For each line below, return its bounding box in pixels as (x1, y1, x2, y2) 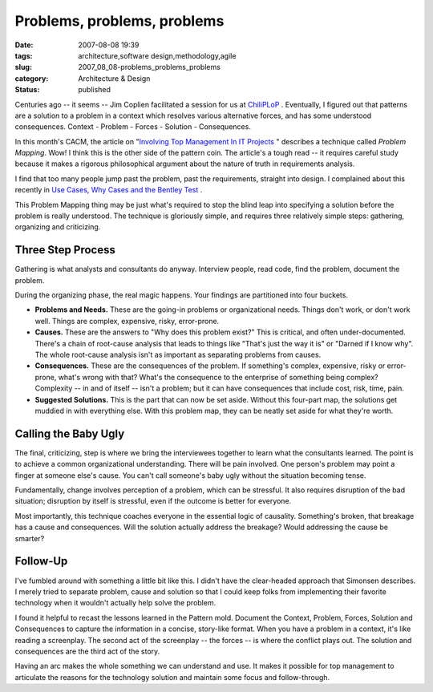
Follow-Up (14, 554, 68, 569)
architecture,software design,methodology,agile (78, 51, 237, 60)
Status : (14, 85, 40, 95)
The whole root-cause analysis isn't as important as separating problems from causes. (34, 350, 322, 360)
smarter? (14, 533, 45, 543)
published (78, 85, 111, 95)
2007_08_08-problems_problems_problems (78, 63, 221, 72)
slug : (14, 63, 32, 72)
